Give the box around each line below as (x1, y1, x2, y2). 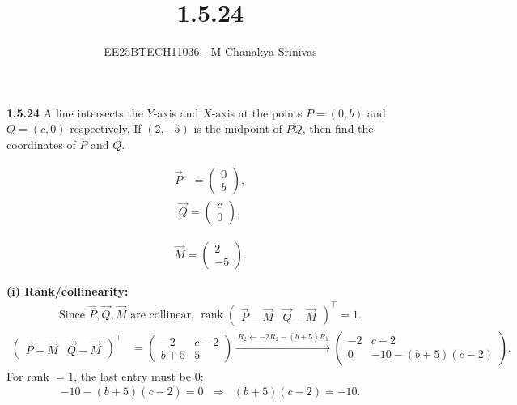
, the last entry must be (74, 367, 191, 384)
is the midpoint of (193, 120, 282, 137)
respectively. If (70, 120, 142, 137)
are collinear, (130, 309, 194, 321)
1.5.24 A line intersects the (6, 104, 143, 121)
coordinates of (6, 135, 76, 152)
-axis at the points (211, 104, 303, 121)
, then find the (302, 120, 374, 137)
